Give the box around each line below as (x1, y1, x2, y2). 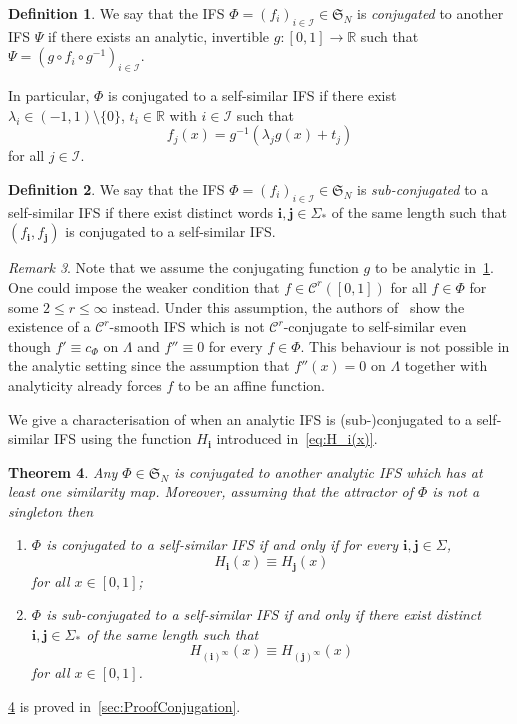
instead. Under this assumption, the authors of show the (112, 296, 465, 317)
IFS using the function (54, 428, 192, 449)
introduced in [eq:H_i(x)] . (216, 428, 378, 449)
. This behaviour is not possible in (300, 335, 510, 356)
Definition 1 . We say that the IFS (8, 3, 225, 23)
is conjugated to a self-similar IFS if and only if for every (46, 534, 399, 555)
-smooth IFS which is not (109, 316, 265, 337)
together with (404, 355, 488, 376)
